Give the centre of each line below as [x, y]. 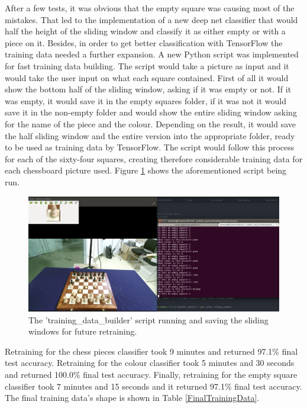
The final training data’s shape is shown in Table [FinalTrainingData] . [132, 398]
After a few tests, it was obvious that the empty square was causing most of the [150, 8]
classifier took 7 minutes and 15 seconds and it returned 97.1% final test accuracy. [153, 386]
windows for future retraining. [83, 331]
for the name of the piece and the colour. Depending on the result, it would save [151, 123]
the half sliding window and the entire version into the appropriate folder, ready [150, 135]
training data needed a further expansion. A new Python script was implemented [152, 54]
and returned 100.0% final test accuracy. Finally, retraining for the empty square [151, 375]
